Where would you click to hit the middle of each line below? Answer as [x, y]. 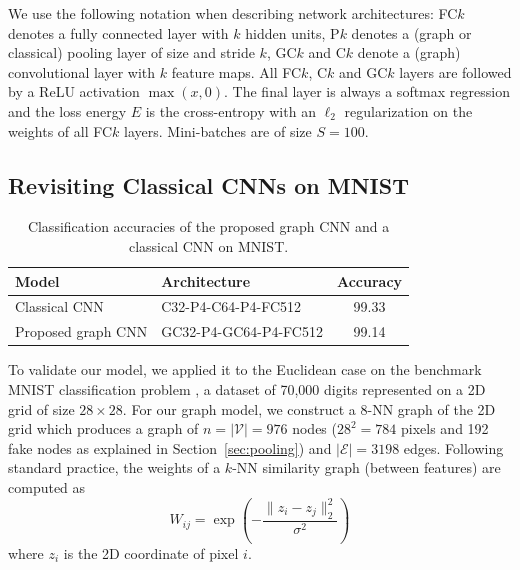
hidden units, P [292, 32]
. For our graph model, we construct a [239, 408]
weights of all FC [60, 130]
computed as [47, 486]
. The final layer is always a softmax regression [367, 91]
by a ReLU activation [74, 91]
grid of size [41, 408]
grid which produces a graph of [103, 428]
